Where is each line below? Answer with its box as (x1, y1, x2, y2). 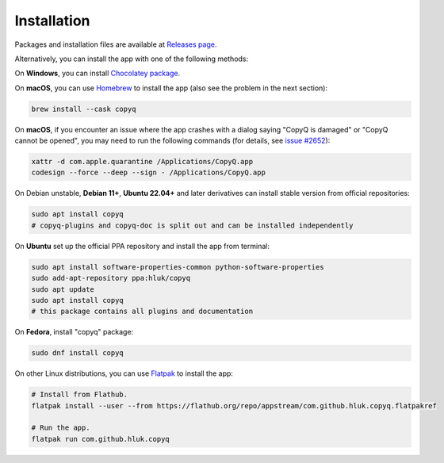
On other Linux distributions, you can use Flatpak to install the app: (14, 369, 234, 378)
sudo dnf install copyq (31, 349, 124, 358)
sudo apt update (31, 285, 95, 293)
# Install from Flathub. (31, 390, 128, 400)
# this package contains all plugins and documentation (31, 307, 254, 316)
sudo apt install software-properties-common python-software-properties (31, 262, 324, 271)
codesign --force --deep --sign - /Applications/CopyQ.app (31, 168, 266, 178)
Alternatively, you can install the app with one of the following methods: (14, 54, 249, 63)
